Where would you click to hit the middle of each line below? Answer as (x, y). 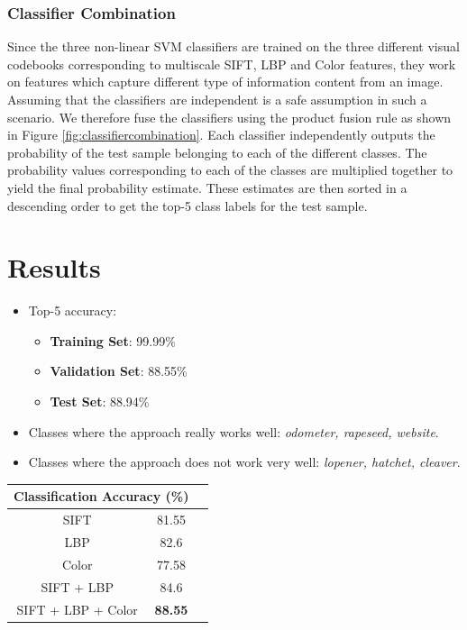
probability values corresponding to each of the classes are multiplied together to (230, 170)
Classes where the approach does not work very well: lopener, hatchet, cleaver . (244, 462)
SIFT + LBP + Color (77, 609)
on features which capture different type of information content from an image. (225, 82)
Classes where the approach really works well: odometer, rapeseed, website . (233, 431)
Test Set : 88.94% (100, 402)
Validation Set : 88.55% (119, 371)
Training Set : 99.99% (113, 340)
